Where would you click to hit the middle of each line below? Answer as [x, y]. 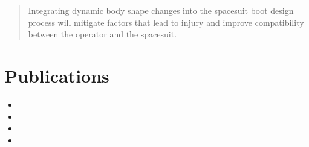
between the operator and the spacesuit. [102, 34]
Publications [57, 75]
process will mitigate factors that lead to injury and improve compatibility [166, 22]
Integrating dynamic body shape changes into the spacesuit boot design [161, 10]
